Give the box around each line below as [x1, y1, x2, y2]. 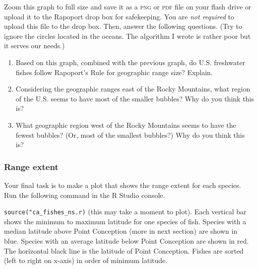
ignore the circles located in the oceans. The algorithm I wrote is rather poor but [4, 30, 251, 41]
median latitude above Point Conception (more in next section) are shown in [4, 226, 238, 236]
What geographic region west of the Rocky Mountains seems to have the [15, 119, 236, 130]
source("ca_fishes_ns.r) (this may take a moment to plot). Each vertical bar [4, 206, 247, 217]
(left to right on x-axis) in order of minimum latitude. [4, 255, 168, 266]
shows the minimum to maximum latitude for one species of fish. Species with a [4, 216, 247, 226]
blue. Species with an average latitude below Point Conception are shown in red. [4, 235, 249, 246]
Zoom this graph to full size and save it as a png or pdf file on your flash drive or [4, 1, 252, 11]
